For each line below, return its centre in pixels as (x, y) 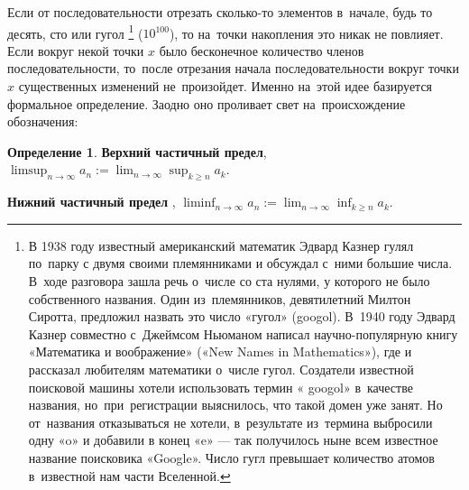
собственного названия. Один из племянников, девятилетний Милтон (220, 298)
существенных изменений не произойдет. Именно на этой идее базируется (225, 86)
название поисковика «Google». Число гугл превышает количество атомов (231, 457)
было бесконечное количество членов (262, 50)
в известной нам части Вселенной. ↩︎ (129, 475)
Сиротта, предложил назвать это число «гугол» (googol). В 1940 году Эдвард (242, 316)
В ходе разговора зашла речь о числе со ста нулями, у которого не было (229, 280)
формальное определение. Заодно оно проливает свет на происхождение (207, 103)
